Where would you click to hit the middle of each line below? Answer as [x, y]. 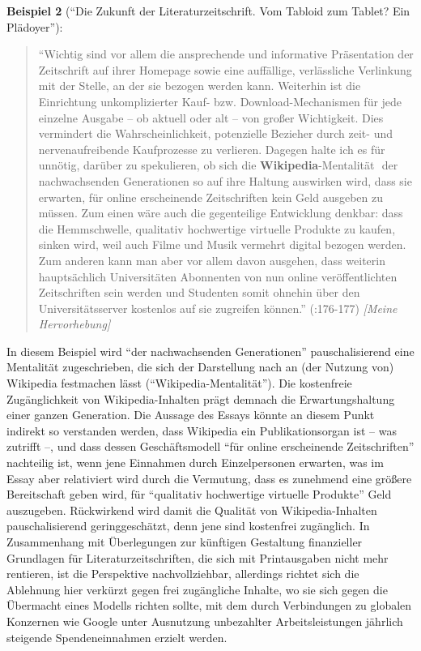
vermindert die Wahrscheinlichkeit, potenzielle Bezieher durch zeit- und [215, 133]
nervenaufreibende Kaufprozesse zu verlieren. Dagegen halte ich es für [212, 149]
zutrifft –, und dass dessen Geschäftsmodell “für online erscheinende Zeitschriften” [210, 446]
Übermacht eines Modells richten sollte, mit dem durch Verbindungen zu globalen [209, 605]
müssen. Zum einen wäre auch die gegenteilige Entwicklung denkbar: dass [221, 213]
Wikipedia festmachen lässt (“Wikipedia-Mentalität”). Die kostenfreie [179, 383]
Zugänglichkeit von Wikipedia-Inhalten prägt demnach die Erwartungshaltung [201, 398]
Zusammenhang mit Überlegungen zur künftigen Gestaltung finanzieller [185, 542]
